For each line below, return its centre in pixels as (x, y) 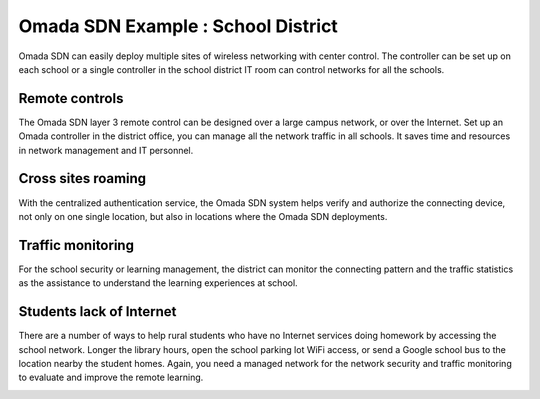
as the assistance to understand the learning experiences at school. (158, 283)
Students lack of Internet (97, 311)
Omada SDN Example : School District (178, 26)
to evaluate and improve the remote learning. (111, 377)
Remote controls (71, 98)
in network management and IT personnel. (106, 150)
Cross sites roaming (82, 178)
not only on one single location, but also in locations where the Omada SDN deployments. (203, 216)
